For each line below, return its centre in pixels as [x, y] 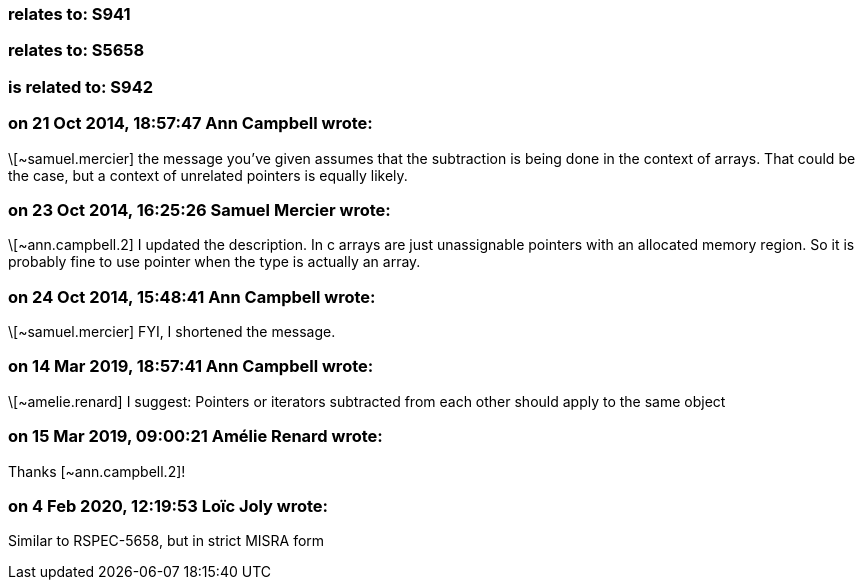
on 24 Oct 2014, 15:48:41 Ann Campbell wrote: [192, 296]
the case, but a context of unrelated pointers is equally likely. [208, 175]
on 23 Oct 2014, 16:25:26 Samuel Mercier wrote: [199, 209]
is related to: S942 [81, 86]
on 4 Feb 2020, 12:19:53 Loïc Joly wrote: [168, 505]
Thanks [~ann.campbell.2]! [97, 471]
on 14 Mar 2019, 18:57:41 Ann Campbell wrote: [191, 366]
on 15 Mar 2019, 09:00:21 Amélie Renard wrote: [195, 436]
